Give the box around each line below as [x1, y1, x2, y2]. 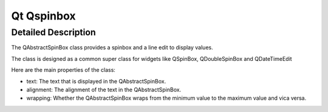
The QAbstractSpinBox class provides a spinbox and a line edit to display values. [11, 44, 213, 51]
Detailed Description [11, 27, 97, 38]
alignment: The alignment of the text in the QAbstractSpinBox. [26, 86, 182, 93]
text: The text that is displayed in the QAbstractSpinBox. [26, 77, 166, 85]
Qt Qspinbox [11, 9, 76, 23]
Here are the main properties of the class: [11, 66, 115, 74]
